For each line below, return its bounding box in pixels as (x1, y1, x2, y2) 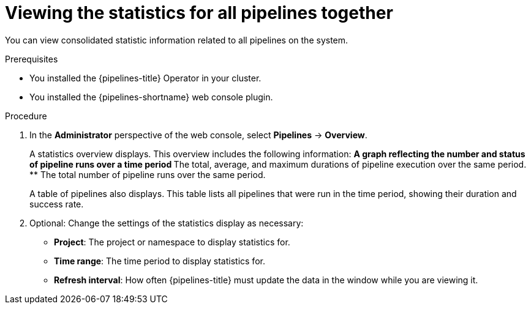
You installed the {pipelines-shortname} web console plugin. (29, 91, 273, 102)
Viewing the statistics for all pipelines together (5, 2, 393, 23)
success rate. (29, 198, 84, 209)
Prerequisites (5, 53, 58, 64)
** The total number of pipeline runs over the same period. (29, 169, 266, 180)
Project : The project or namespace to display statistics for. (54, 236, 290, 247)
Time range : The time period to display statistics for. (54, 255, 265, 266)
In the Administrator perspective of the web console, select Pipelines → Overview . (29, 129, 367, 140)
